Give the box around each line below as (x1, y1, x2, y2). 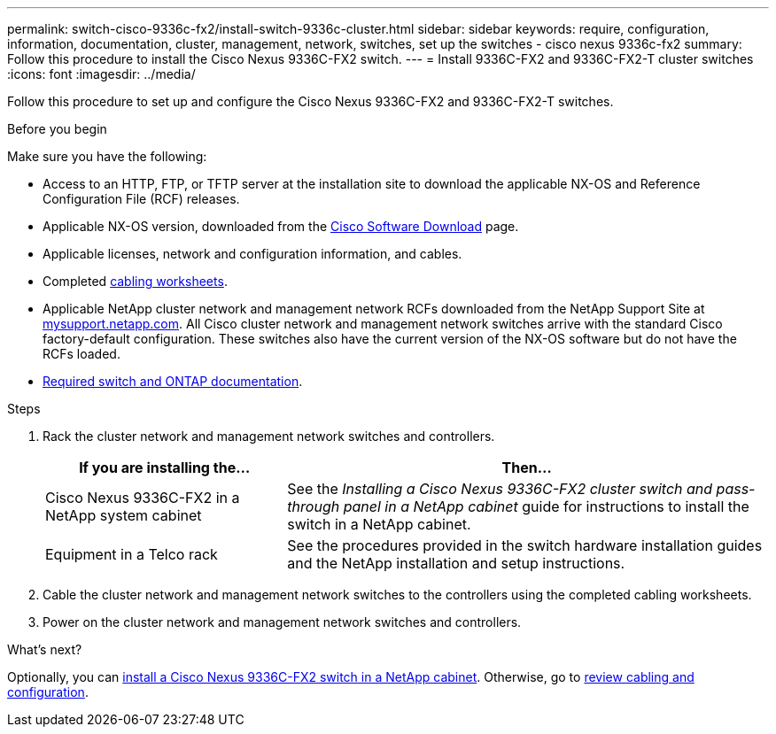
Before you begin (7, 121, 107, 136)
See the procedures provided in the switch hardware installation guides (287, 537, 763, 554)
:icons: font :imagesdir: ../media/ (7, 66, 196, 81)
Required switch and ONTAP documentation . (43, 374, 303, 389)
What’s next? (7, 642, 82, 657)
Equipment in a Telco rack (45, 545, 218, 563)
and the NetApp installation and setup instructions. (287, 554, 625, 572)
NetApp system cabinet (45, 506, 202, 524)
